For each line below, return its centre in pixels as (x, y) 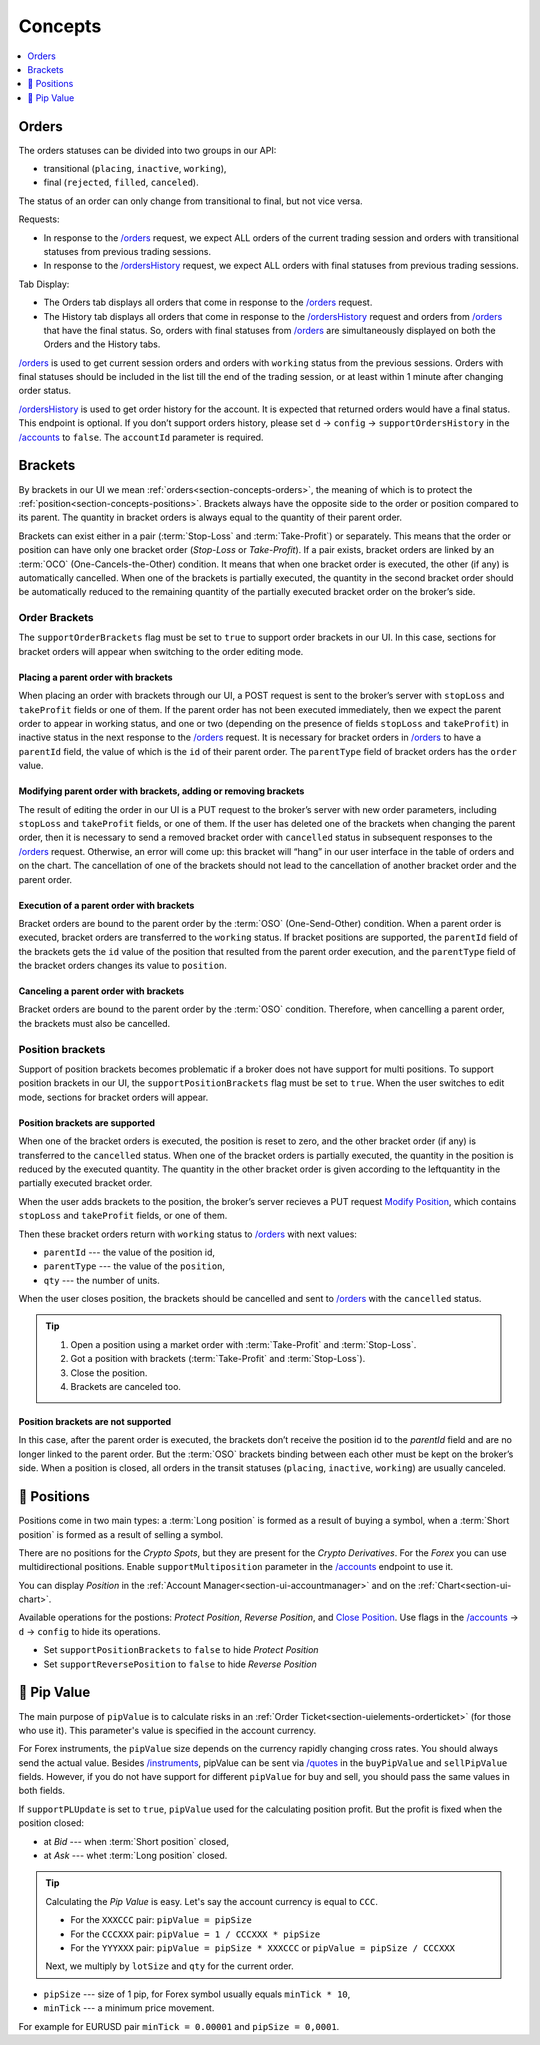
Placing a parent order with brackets (96, 677)
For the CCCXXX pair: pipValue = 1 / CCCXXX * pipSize (195, 1934)
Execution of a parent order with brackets (106, 905)
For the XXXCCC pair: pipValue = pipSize (161, 1920)
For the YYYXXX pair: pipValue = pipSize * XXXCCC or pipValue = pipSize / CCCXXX (262, 1948)
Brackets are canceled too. (126, 1387)
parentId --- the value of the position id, (129, 1252)
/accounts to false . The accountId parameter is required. (141, 437)
